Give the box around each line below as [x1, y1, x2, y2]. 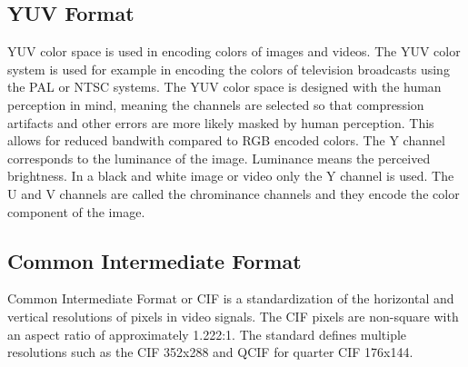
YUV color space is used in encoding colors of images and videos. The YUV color [7, 42, 461, 61]
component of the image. [7, 202, 145, 221]
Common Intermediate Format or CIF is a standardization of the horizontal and [7, 289, 454, 308]
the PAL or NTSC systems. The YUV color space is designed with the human [7, 77, 442, 96]
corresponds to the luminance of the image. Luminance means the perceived [7, 148, 431, 167]
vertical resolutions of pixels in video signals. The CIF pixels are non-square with [7, 306, 459, 325]
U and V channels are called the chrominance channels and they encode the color [7, 183, 460, 203]
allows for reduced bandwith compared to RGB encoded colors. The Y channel [7, 131, 445, 150]
